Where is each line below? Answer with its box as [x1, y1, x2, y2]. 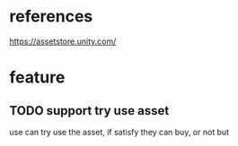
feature [9, 67, 66, 88]
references [9, 6, 93, 27]
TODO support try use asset [9, 103, 170, 118]
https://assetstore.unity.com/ [9, 36, 117, 47]
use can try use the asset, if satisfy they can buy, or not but [9, 126, 230, 137]
